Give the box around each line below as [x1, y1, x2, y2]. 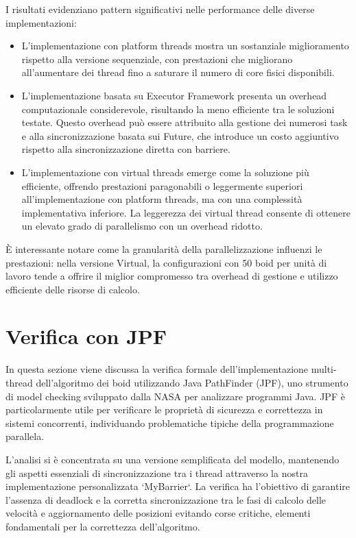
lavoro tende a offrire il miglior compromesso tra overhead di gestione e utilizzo [5, 269, 338, 283]
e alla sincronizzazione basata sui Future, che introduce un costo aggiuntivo [21, 128, 339, 143]
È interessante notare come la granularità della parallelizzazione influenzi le [5, 241, 322, 256]
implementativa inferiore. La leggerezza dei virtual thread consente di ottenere [21, 205, 351, 219]
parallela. [5, 429, 45, 443]
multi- [311, 362, 337, 376]
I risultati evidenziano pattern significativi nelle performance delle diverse [5, 2, 315, 16]
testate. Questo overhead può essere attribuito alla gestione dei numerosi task [21, 115, 348, 130]
